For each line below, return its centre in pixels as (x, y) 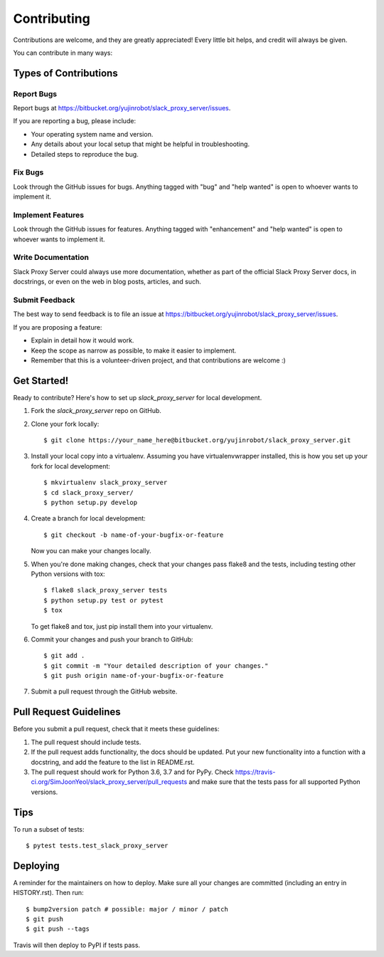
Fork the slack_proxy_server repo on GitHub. (96, 411)
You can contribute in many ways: (63, 53)
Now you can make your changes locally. (91, 551)
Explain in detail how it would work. (82, 340)
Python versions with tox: (68, 574)
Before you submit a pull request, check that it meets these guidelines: (116, 729)
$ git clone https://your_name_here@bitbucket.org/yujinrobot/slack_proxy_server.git (197, 440)
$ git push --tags (58, 929)
